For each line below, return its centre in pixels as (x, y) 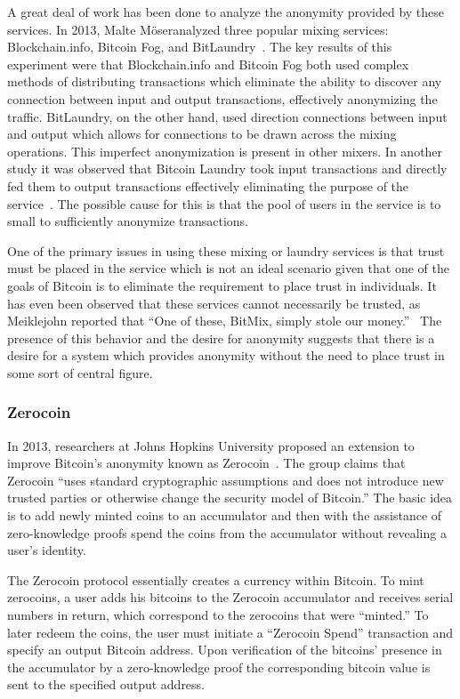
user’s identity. (47, 550)
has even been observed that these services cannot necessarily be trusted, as (214, 303)
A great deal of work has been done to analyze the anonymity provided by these (226, 12)
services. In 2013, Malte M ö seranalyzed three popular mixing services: (198, 29)
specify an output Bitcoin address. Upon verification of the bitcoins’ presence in (225, 650)
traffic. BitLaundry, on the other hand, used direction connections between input (227, 116)
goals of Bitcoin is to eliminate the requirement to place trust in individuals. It (222, 285)
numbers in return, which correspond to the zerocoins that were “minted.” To (218, 615)
